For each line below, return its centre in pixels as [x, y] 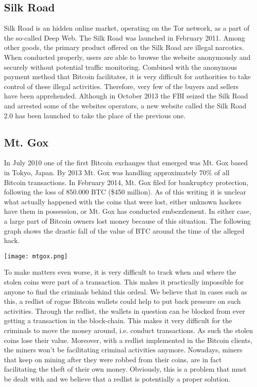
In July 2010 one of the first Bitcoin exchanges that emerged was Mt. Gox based [126, 163]
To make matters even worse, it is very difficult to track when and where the [120, 272]
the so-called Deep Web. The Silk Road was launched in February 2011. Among [125, 37]
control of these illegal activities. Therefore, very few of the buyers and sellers [121, 86]
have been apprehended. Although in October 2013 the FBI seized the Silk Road [126, 96]
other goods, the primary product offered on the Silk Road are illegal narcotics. [124, 47]
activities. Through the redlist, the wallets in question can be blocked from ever [125, 311]
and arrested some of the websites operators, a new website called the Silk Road [125, 105]
